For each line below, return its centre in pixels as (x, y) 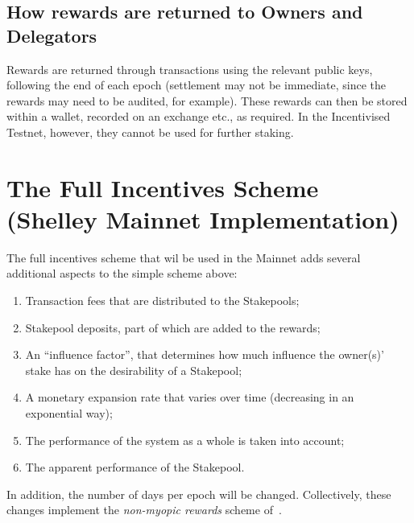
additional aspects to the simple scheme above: (122, 273)
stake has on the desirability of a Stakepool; (134, 370)
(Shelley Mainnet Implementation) (203, 218)
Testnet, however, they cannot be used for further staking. (150, 132)
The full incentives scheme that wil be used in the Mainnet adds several (184, 257)
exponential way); (69, 413)
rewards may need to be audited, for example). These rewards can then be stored (207, 100)
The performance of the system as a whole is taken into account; (185, 440)
